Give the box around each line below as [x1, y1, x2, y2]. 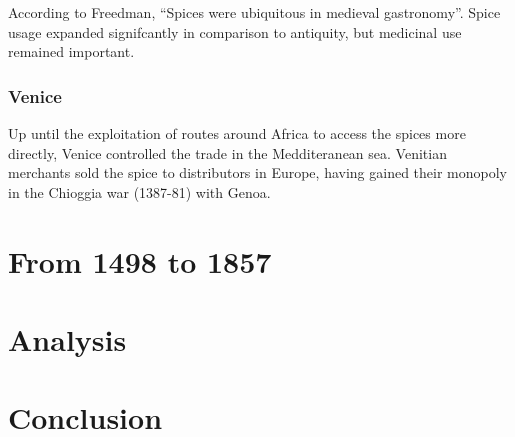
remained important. [8, 41, 135, 62]
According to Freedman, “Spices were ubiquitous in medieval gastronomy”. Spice [8, 2, 501, 22]
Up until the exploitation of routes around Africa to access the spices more [8, 123, 466, 143]
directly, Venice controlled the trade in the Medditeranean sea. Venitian [8, 142, 447, 163]
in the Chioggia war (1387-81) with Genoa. [8, 181, 271, 202]
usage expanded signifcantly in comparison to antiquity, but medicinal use [8, 21, 462, 42]
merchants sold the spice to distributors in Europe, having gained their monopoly [8, 162, 507, 183]
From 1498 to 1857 [8, 240, 272, 281]
